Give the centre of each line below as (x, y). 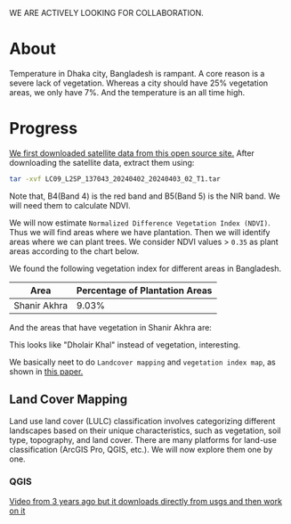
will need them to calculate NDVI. (70, 205)
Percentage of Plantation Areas (144, 291)
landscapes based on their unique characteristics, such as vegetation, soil (145, 430)
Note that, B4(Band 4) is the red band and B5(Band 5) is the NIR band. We (145, 196)
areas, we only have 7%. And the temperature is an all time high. (127, 92)
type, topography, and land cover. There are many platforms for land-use (143, 439)
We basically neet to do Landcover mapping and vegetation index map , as (142, 362)
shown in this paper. (46, 371)
